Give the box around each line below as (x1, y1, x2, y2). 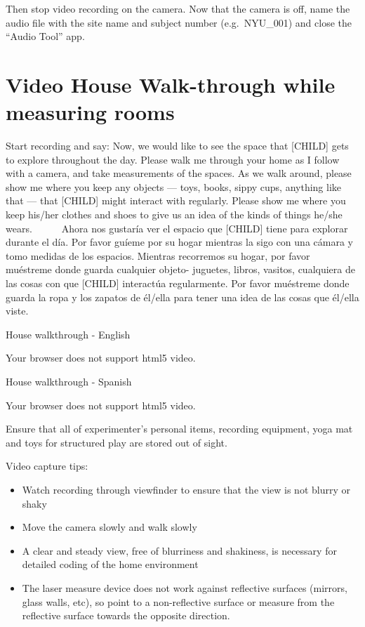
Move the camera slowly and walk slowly (22, 520, 197, 534)
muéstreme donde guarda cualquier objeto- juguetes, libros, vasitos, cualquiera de (6, 262, 355, 277)
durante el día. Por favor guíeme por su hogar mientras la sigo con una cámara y (6, 235, 353, 249)
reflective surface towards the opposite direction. (22, 608, 230, 623)
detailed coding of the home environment (22, 557, 199, 572)
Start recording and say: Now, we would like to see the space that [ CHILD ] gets (6, 138, 349, 153)
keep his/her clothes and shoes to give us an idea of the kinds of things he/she (6, 207, 343, 222)
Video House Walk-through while (6, 70, 336, 98)
